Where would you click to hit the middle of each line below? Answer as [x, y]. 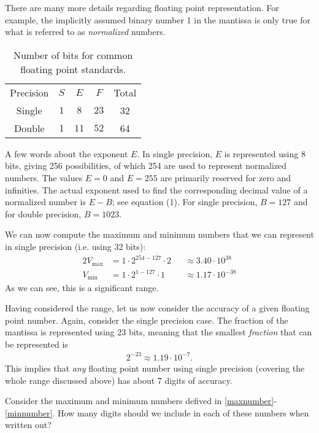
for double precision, [43, 213]
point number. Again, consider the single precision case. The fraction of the [147, 320]
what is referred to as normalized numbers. [85, 32]
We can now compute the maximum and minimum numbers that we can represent [159, 234]
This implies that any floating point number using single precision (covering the [155, 368]
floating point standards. [73, 69]
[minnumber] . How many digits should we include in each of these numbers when [157, 412]
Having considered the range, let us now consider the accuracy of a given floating [157, 308]
